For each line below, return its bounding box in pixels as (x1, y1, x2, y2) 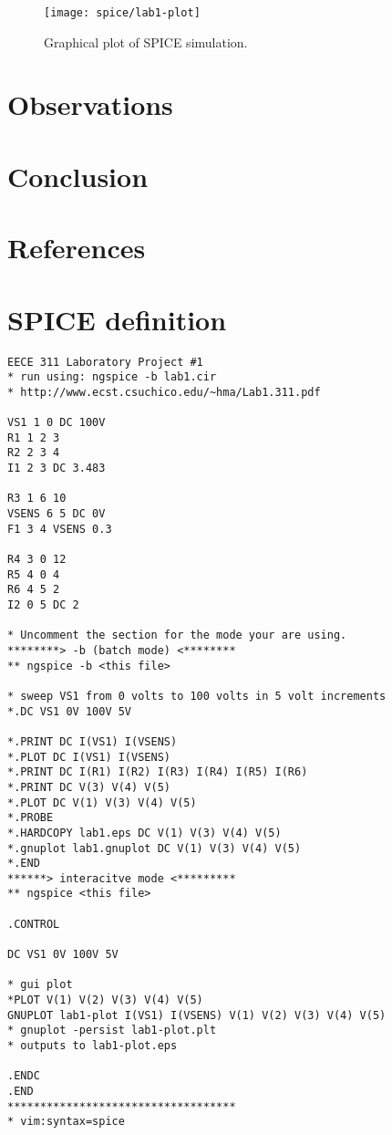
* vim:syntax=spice (7, 1115, 125, 1129)
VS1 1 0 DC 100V (7, 416, 106, 430)
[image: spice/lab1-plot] (44, 6, 201, 19)
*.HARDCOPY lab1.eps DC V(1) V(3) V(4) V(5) (7, 826, 282, 839)
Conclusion (7, 157, 149, 194)
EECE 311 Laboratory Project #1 (7, 355, 203, 369)
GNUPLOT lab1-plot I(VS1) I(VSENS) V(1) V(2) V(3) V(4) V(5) (7, 1008, 387, 1022)
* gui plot (7, 978, 73, 992)
